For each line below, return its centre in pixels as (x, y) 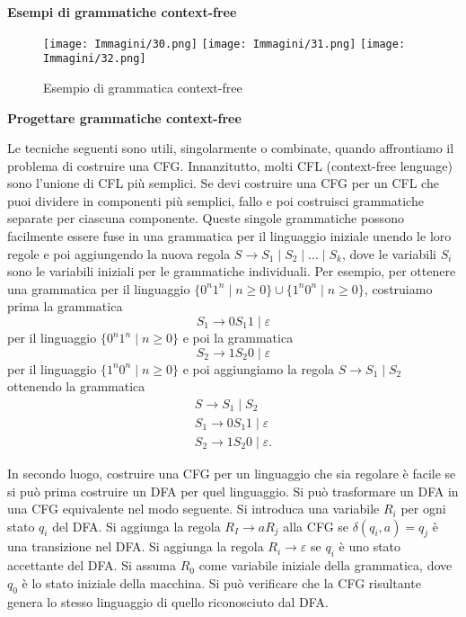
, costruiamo (398, 288)
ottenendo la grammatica (76, 386)
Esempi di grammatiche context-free (122, 12)
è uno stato (370, 546)
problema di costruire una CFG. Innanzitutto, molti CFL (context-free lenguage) (230, 165)
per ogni (423, 509)
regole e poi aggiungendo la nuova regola (119, 253)
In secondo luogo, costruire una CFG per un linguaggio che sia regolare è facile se (232, 473)
